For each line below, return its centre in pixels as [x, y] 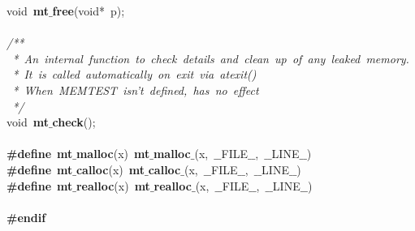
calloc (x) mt [110, 169]
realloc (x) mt [113, 185]
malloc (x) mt [113, 154]
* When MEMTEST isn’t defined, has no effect [136, 90]
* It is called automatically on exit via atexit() [134, 74]
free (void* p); [89, 11]
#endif [26, 217]
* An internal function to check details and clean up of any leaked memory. [211, 58]
